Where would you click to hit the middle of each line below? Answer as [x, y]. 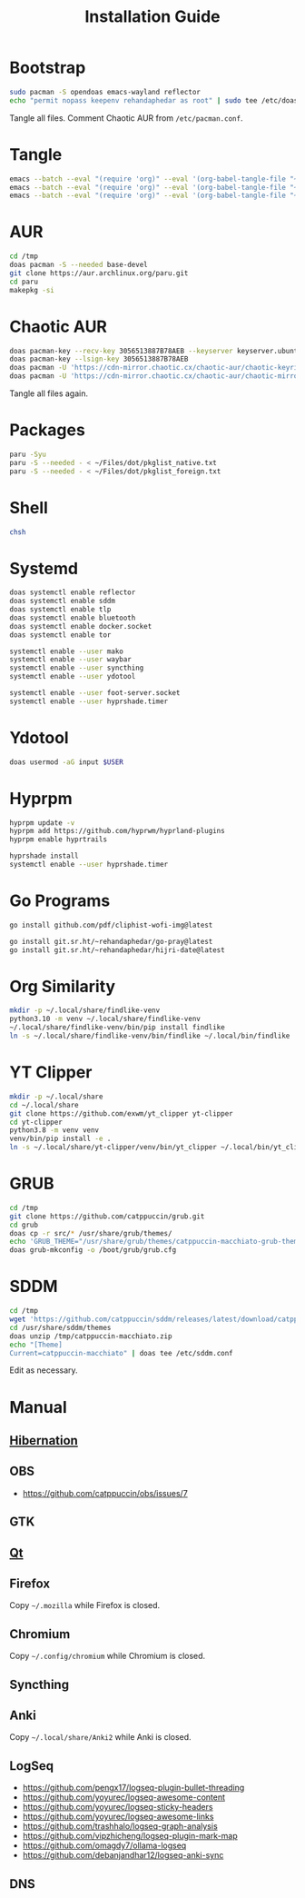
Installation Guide [152, 17]
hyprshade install [44, 856]
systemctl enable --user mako [67, 651]
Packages [48, 430]
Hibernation [44, 1441]
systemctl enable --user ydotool [73, 677]
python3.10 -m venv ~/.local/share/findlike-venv [105, 1019]
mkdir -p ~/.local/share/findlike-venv [85, 1010]
